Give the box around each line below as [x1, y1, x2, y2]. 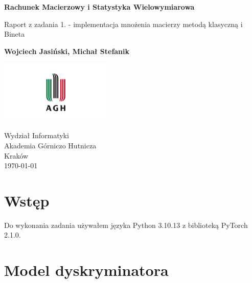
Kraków [4, 150, 29, 161]
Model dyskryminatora [4, 260, 169, 280]
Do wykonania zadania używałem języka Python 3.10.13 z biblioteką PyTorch [4, 219, 248, 230]
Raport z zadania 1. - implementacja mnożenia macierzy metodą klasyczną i [4, 18, 243, 29]
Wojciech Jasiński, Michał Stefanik [4, 45, 130, 56]
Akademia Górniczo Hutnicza [4, 140, 97, 150]
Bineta [4, 29, 25, 39]
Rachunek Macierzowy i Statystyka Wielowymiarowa [4, 2, 195, 12]
